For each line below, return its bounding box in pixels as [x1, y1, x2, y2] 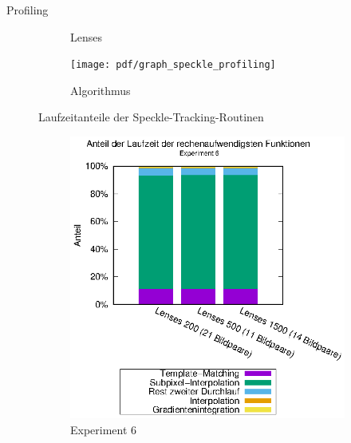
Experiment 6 [70, 421, 137, 437]
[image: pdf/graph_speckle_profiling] [70, 59, 276, 71]
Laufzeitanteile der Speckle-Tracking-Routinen [38, 109, 264, 125]
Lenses [70, 28, 102, 45]
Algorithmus [70, 81, 131, 98]
